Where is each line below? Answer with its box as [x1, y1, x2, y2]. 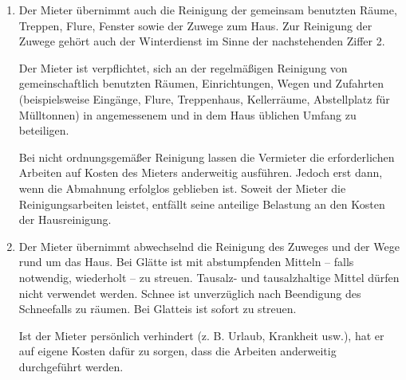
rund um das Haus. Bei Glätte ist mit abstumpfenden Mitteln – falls [18, 253, 354, 270]
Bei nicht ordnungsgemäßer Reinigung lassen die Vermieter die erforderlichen [18, 148, 395, 165]
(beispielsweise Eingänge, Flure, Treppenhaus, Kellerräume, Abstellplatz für [18, 90, 390, 107]
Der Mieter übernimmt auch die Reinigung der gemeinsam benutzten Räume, [18, 2, 397, 18]
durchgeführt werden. [18, 358, 124, 374]
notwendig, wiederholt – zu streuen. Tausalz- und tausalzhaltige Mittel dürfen [18, 268, 400, 285]
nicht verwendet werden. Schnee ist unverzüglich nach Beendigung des [18, 284, 361, 301]
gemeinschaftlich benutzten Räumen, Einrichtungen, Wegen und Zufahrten [18, 75, 384, 92]
